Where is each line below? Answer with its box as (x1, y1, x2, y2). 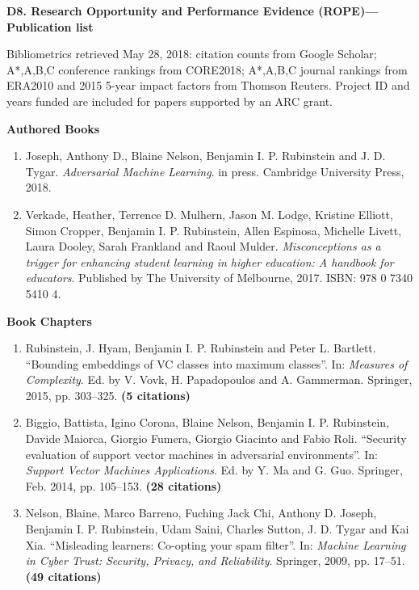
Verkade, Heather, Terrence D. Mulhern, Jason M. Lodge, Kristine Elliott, (25, 205, 393, 222)
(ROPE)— (318, 2, 379, 19)
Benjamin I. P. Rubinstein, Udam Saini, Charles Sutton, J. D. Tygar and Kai (25, 520, 409, 537)
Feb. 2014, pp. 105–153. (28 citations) (25, 477, 222, 494)
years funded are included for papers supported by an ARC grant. (6, 92, 333, 109)
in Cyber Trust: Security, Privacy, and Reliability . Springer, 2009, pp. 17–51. (25, 552, 405, 569)
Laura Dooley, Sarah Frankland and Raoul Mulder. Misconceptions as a (25, 238, 381, 255)
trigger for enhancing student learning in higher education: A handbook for (25, 253, 394, 270)
